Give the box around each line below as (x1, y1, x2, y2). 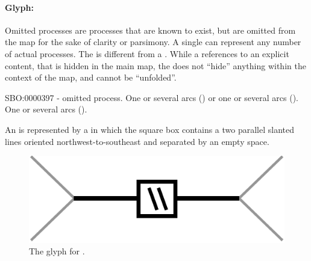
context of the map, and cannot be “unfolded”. (5, 71, 177, 84)
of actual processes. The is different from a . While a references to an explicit (5, 47, 289, 60)
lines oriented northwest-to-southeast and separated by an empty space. (5, 135, 269, 147)
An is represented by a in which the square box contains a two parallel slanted (5, 123, 295, 135)
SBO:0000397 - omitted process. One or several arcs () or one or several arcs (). (5, 91, 299, 103)
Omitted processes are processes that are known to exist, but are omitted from (5, 23, 296, 36)
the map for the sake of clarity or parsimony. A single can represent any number (5, 35, 301, 48)
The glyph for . (29, 245, 85, 257)
